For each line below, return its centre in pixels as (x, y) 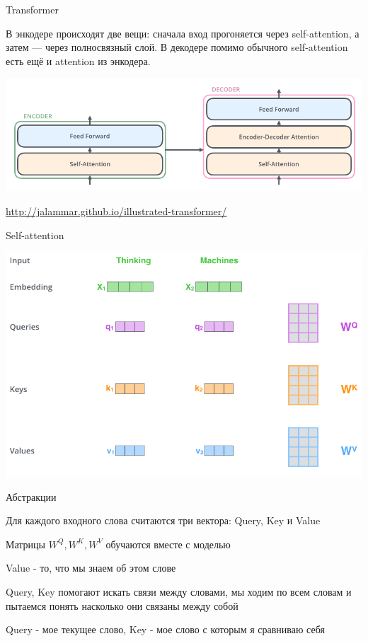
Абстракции (31, 496)
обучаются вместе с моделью (168, 544)
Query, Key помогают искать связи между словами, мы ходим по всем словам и (179, 592)
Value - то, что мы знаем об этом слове (91, 568)
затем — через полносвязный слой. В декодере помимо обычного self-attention (177, 47)
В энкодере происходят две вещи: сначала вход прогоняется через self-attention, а (183, 33)
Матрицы (25, 544)
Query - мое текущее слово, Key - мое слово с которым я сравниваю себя (165, 629)
